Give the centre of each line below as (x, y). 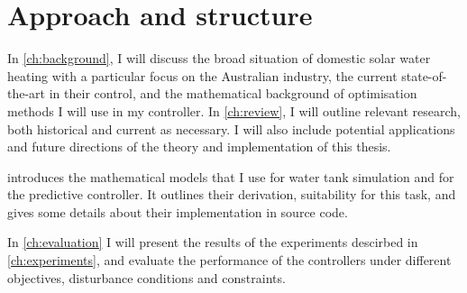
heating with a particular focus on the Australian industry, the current (202, 75)
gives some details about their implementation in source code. (178, 211)
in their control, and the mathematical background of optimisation (233, 93)
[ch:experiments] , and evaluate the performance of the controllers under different (229, 260)
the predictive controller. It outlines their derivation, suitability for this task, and (232, 194)
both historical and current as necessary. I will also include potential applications (231, 128)
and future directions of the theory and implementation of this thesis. (199, 146)
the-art (27, 93)
